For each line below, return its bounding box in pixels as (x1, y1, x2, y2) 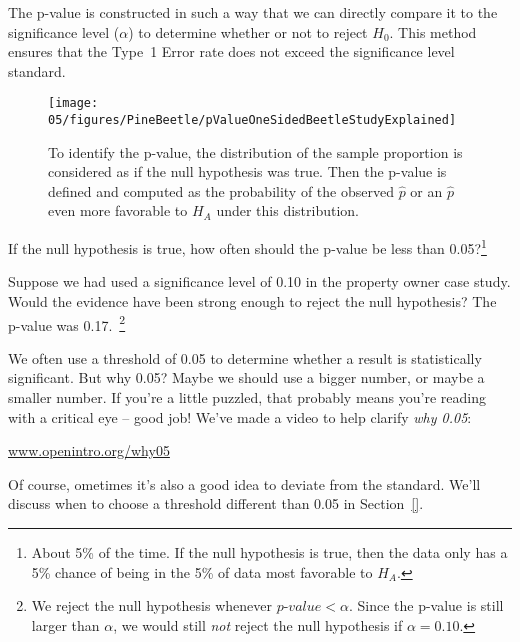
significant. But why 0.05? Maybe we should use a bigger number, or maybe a (8, 367, 485, 388)
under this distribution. (216, 200, 360, 221)
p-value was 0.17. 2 (8, 311, 126, 335)
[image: (48, 96, 99, 111)
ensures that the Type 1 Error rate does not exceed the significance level (8, 41, 455, 62)
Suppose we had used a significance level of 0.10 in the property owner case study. (8, 271, 511, 292)
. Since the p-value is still (348, 595, 504, 616)
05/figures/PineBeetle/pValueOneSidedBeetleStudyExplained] (48, 113, 457, 128)
